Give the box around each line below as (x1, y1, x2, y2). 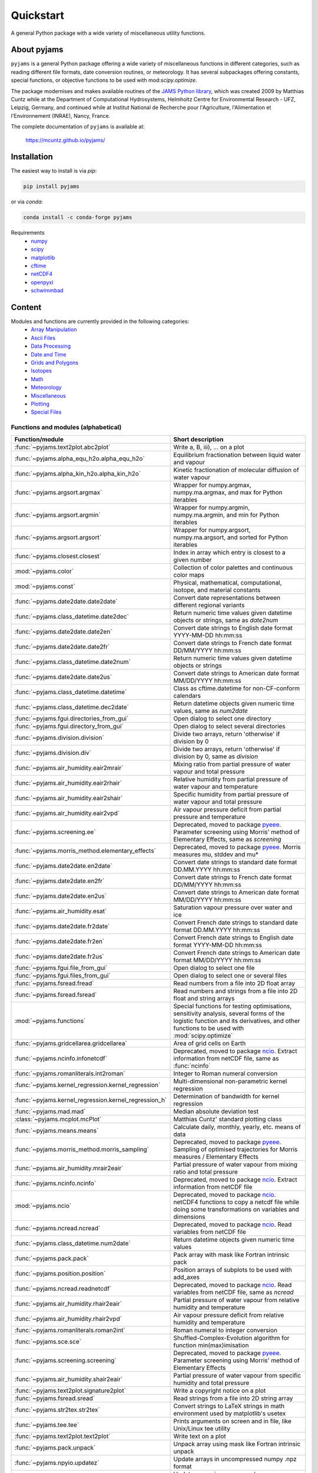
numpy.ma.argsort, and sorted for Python (173, 533, 288, 541)
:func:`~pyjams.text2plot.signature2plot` (14, 1386, 127, 1395)
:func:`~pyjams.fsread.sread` (14, 1394, 95, 1402)
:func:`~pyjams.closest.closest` (14, 551, 101, 560)
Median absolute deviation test (173, 1107, 259, 1115)
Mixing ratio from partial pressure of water (173, 760, 291, 768)
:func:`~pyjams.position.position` (14, 1269, 106, 1277)
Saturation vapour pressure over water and (173, 903, 293, 911)
